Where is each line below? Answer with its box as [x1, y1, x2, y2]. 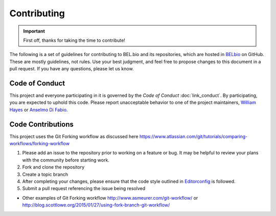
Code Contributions [9, 120, 74, 128]
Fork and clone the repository [22, 164, 85, 170]
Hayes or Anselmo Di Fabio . [9, 106, 68, 113]
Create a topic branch [22, 171, 68, 177]
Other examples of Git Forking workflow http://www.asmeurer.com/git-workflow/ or [22, 195, 198, 201]
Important [23, 28, 45, 34]
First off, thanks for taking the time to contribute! [23, 37, 125, 43]
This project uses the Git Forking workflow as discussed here [9, 133, 139, 140]
